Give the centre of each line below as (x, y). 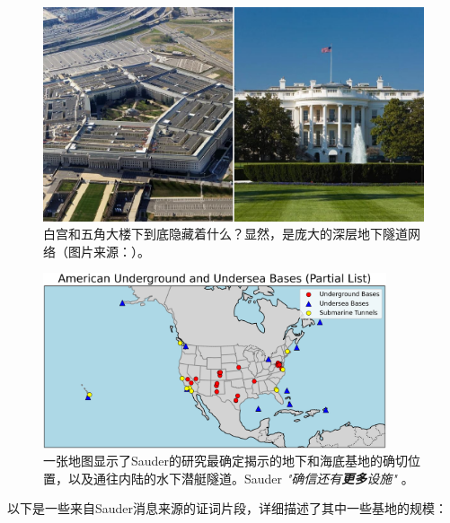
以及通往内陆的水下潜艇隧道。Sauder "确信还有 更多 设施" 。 (241, 478)
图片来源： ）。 (109, 251)
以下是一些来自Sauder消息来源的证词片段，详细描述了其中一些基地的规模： (228, 508)
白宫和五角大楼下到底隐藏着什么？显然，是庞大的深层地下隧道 (225, 234)
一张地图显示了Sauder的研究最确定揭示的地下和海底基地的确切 (226, 461)
